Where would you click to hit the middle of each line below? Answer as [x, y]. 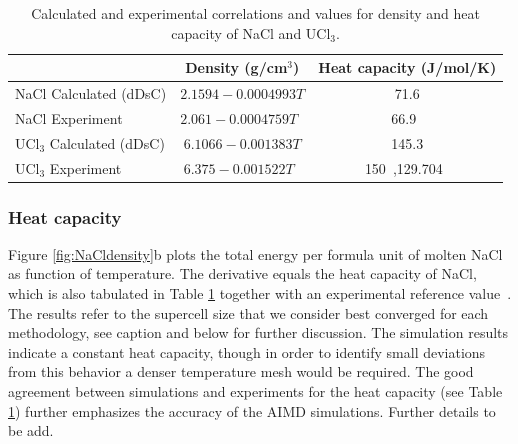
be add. [31, 430]
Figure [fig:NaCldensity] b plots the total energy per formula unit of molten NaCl [255, 253]
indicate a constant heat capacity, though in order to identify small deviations [247, 351]
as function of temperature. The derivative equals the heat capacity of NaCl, [242, 273]
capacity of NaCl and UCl [251, 32]
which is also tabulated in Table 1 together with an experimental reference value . [260, 293]
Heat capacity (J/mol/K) [407, 67]
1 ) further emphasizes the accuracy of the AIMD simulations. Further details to [252, 410]
